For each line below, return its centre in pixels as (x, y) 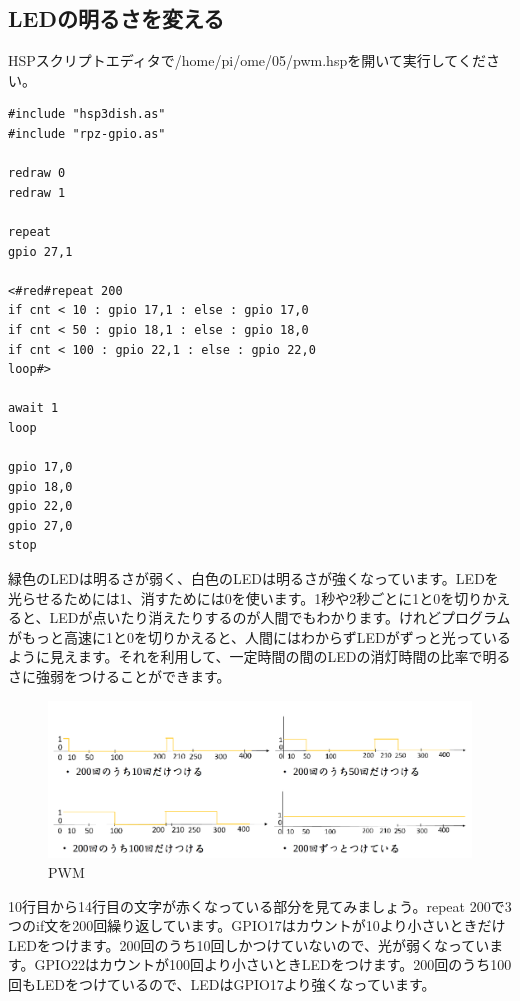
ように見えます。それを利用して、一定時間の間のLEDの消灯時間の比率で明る (259, 656)
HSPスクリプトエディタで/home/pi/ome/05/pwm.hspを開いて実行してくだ (247, 60)
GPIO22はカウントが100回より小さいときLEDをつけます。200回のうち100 (273, 964)
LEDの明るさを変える (116, 18)
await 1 (33, 408)
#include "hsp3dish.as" (87, 114)
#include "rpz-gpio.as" (87, 133)
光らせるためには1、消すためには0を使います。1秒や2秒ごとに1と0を (231, 597)
